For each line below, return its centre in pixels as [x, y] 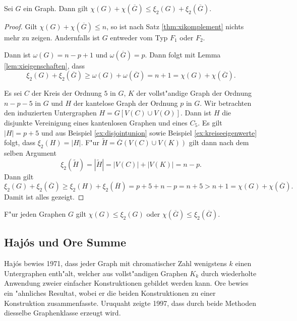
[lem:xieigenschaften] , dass [45, 65]
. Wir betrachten [226, 103]
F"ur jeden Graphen [35, 213]
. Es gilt [210, 122]
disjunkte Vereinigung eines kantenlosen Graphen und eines [96, 122]
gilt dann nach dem [219, 142]
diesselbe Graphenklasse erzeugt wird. [63, 313]
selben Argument [30, 153]
